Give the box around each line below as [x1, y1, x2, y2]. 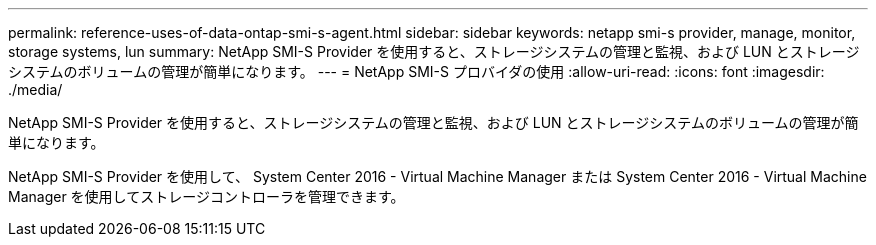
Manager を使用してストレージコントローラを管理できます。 [8, 188, 405, 205]
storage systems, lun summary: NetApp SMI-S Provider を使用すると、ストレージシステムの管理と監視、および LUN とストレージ [8, 43, 860, 60]
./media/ [8, 81, 63, 98]
